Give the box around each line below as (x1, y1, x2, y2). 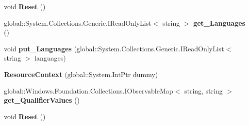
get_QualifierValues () (4, 95, 80, 105)
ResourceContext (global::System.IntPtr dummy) (4, 69, 158, 79)
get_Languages (193, 17, 246, 28)
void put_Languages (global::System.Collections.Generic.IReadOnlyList (4, 43, 224, 53)
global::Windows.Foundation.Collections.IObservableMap (4, 85, 173, 95)
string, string (184, 85, 223, 95)
